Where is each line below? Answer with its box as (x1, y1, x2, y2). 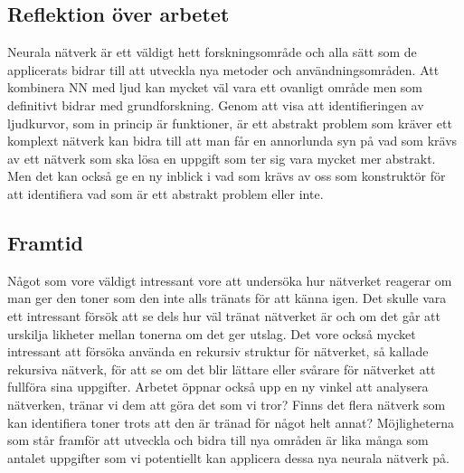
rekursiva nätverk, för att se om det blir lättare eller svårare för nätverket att (7, 359, 436, 378)
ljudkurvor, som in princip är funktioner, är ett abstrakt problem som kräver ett (7, 113, 452, 132)
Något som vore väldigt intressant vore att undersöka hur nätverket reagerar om (7, 270, 452, 289)
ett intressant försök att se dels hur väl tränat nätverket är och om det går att (7, 306, 440, 325)
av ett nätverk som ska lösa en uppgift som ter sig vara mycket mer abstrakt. (7, 148, 436, 167)
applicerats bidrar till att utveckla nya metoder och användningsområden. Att (7, 60, 440, 79)
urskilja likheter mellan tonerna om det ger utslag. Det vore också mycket (7, 324, 416, 343)
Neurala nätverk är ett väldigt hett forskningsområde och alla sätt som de (7, 43, 417, 61)
